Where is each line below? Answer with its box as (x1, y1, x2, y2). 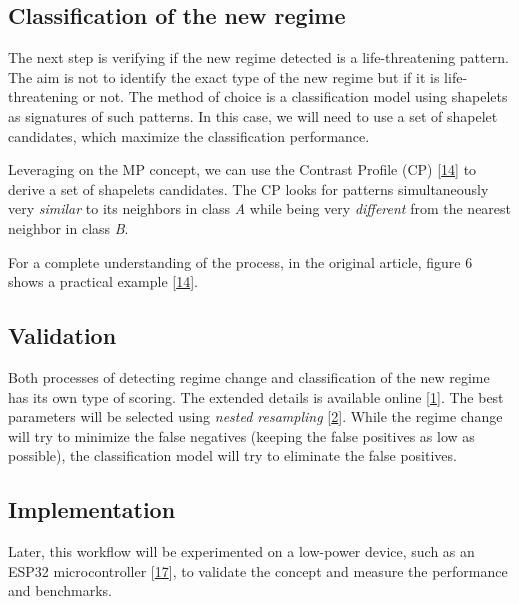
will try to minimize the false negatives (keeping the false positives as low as (8, 425, 475, 446)
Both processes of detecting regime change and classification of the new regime (8, 366, 490, 387)
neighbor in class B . (8, 217, 129, 238)
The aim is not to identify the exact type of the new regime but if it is (8, 66, 440, 87)
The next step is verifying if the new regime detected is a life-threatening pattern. (8, 47, 509, 68)
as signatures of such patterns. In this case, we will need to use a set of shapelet (8, 105, 498, 126)
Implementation (8, 494, 176, 525)
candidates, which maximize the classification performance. (8, 125, 370, 146)
